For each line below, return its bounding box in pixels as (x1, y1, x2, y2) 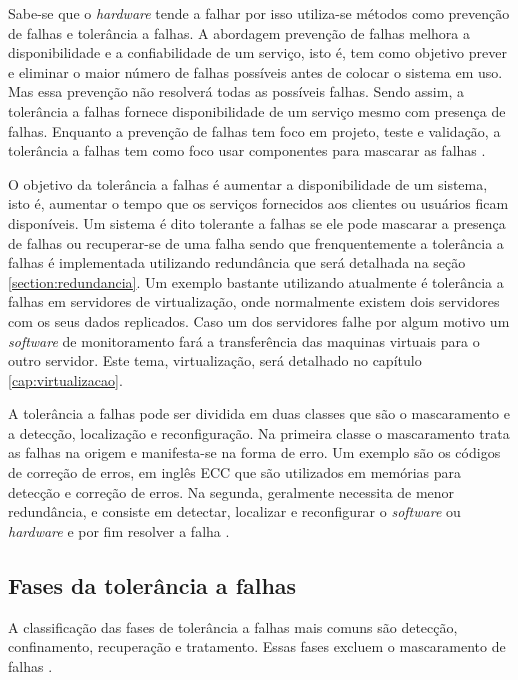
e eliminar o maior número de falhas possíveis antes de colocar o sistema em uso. (8, 61, 503, 82)
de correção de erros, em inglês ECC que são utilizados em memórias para (8, 462, 462, 483)
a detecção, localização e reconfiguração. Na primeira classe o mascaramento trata (8, 422, 510, 443)
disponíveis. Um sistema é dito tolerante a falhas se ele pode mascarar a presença (8, 212, 506, 233)
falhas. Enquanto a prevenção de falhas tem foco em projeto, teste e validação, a (8, 120, 501, 141)
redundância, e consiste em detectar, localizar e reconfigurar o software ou (8, 501, 461, 522)
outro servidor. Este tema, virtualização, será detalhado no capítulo (8, 350, 422, 371)
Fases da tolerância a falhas (8, 569, 297, 600)
